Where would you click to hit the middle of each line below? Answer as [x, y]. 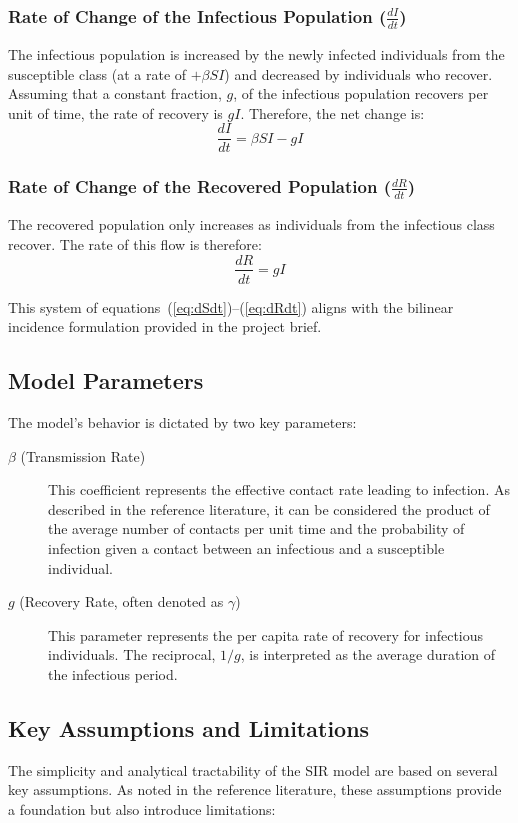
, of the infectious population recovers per [361, 93]
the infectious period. [113, 673]
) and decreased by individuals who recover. [358, 73]
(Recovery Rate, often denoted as [121, 601]
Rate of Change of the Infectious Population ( [197, 15]
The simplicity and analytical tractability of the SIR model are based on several [253, 769]
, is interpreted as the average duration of [368, 654]
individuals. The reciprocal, [132, 654]
